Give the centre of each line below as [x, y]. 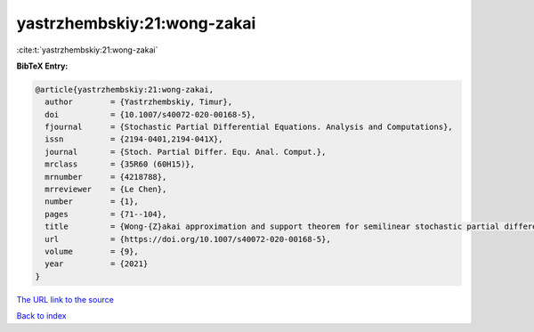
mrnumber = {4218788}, [106, 177]
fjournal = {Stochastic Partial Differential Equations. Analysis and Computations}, [249, 127]
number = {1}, [92, 202]
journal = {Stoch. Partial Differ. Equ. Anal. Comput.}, [186, 152]
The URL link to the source [65, 299]
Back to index [41, 316]
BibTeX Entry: [42, 66]
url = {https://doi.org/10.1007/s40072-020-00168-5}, [188, 239]
